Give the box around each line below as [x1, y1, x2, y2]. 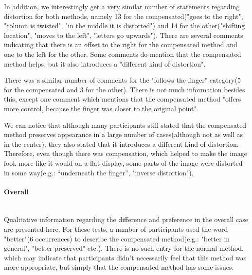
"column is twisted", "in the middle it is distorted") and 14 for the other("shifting [4, 20, 245, 31]
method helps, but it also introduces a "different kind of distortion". [4, 58, 206, 69]
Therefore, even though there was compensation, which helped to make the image [4, 148, 247, 158]
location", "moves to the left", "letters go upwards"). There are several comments [4, 30, 243, 40]
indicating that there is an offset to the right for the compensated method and [4, 39, 237, 50]
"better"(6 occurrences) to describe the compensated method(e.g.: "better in [4, 233, 230, 243]
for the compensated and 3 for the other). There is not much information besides [4, 84, 245, 94]
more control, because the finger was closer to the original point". [4, 103, 198, 113]
